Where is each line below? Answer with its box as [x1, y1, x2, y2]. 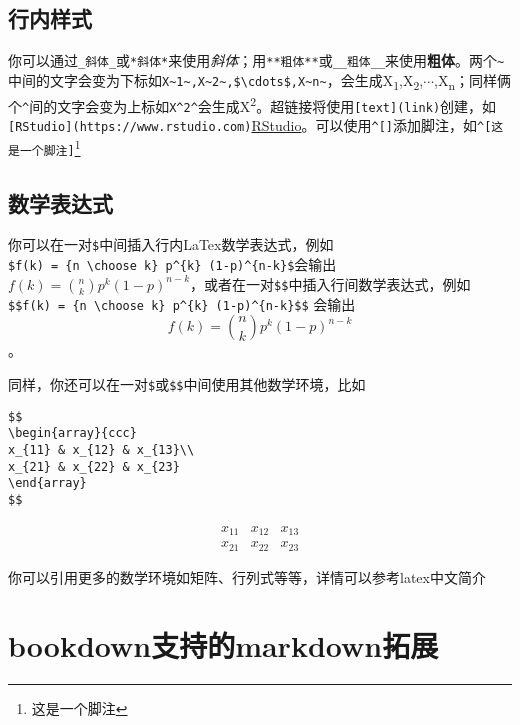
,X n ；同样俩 [434, 69, 511, 93]
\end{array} [8, 476, 87, 491]
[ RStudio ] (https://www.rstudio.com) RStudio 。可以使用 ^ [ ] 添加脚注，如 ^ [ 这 [8, 115, 504, 136]
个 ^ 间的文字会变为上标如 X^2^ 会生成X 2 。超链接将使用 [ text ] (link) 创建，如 [8, 92, 497, 116]
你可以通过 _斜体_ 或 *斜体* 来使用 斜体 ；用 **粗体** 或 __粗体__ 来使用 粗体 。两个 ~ [8, 50, 505, 71]
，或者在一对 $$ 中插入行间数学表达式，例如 [190, 273, 471, 294]
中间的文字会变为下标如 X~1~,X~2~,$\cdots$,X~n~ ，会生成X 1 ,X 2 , [8, 69, 424, 93]
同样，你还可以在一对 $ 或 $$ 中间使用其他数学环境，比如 [8, 374, 366, 395]
